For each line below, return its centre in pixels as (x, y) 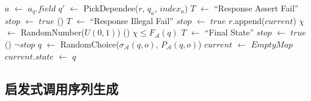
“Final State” (229, 32)
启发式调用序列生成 (62, 88)
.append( (249, 20)
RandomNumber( (53, 32)
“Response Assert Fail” (256, 8)
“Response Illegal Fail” (131, 20)
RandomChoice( (90, 44)
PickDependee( (111, 8)
